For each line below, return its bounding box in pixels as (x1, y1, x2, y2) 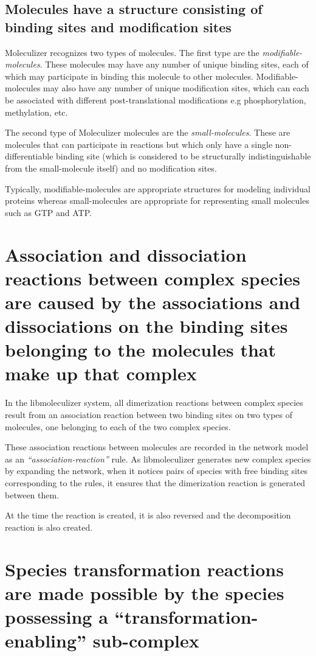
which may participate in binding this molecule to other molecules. (5, 69, 253, 82)
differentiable (5, 150, 53, 162)
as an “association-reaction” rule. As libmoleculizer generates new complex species (5, 452, 311, 465)
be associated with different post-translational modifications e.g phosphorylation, (5, 93, 306, 106)
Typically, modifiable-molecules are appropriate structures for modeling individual (5, 182, 311, 195)
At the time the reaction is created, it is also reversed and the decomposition (5, 509, 291, 522)
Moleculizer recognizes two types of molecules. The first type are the (5, 46, 259, 58)
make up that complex (5, 361, 197, 386)
